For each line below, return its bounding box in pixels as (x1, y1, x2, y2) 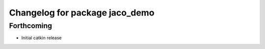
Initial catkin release (21, 35, 62, 41)
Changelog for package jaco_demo (9, 7, 155, 18)
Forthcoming (9, 21, 53, 30)
